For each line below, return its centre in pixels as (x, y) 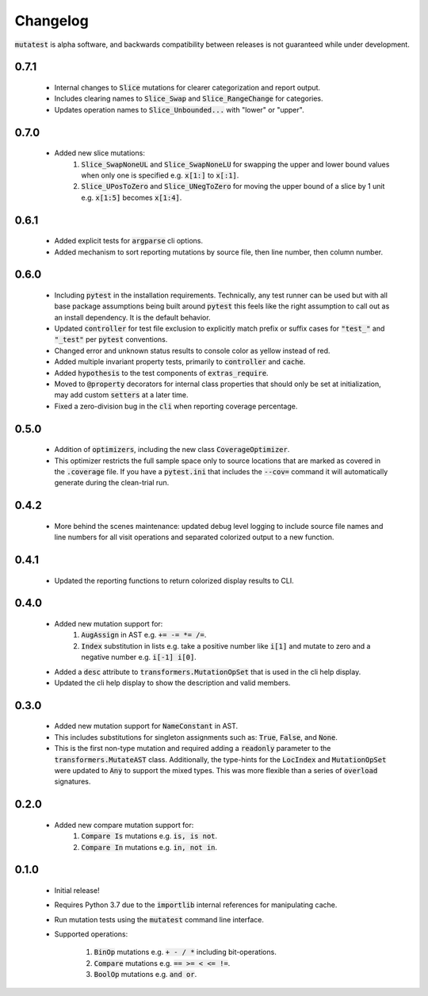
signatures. (73, 782)
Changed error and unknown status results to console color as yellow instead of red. (192, 351)
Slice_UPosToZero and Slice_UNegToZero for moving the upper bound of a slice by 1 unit (233, 186)
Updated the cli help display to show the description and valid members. (172, 683)
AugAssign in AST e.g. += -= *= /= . (144, 635)
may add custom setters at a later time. (122, 395)
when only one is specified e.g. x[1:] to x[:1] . (160, 175)
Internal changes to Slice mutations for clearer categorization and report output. (187, 87)
